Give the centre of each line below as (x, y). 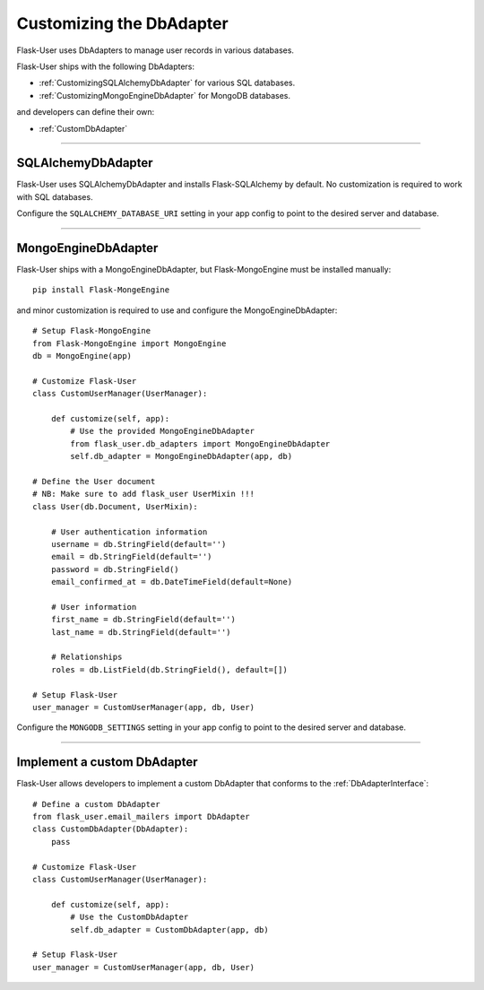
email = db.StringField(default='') (131, 557)
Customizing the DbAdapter (122, 23)
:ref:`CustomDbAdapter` (83, 128)
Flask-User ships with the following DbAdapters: (106, 66)
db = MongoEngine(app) (82, 356)
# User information (94, 607)
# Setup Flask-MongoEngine (92, 331)
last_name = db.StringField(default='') (141, 632)
